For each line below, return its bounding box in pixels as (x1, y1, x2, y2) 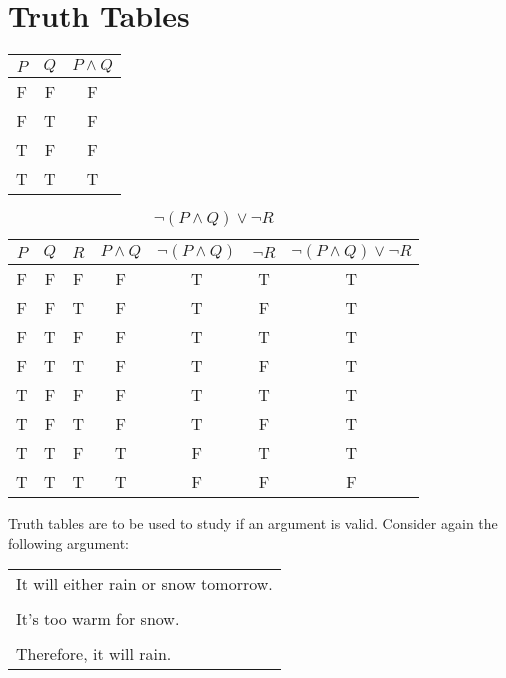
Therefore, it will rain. (16, 642, 172, 666)
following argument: (8, 532, 130, 553)
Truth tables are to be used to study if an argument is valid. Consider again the (8, 513, 498, 534)
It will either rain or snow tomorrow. (16, 572, 273, 596)
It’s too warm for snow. (16, 607, 180, 631)
